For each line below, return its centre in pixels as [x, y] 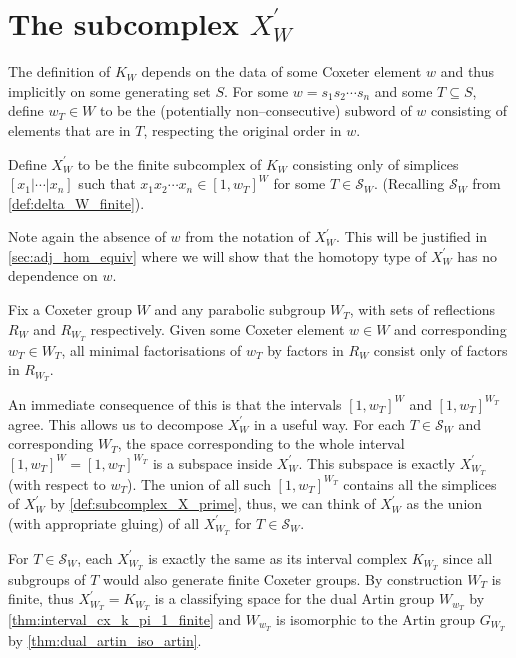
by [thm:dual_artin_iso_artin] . [105, 639]
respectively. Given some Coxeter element [217, 328]
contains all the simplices [420, 483]
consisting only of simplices [375, 163]
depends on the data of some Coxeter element [281, 71]
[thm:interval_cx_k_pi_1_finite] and [125, 618]
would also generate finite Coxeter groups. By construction [283, 578]
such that [107, 183]
